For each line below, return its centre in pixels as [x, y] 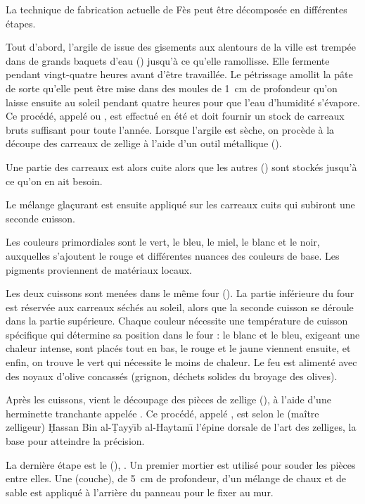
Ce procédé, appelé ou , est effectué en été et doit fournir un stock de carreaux [175, 116]
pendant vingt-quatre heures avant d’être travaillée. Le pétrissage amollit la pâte [179, 74]
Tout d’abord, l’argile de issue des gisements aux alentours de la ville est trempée [181, 47]
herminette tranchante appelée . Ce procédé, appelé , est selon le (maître [162, 413]
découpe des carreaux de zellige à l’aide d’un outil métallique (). [144, 143]
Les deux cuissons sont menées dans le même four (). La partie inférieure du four [180, 293]
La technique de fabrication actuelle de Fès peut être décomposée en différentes [177, 9]
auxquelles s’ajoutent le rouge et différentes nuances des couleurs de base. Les [173, 255]
